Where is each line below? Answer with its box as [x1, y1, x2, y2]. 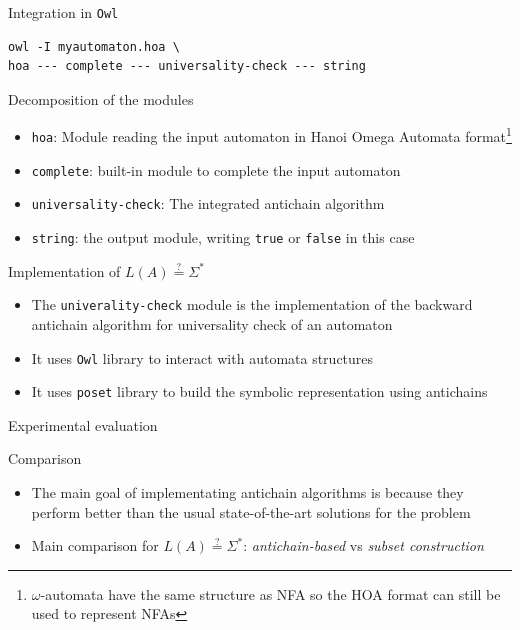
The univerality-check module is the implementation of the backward [31, 294, 473, 315]
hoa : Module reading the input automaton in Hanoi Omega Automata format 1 [31, 123, 512, 147]
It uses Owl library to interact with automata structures [31, 347, 374, 368]
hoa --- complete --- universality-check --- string [8, 59, 366, 74]
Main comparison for [31, 535, 159, 556]
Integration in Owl [8, 2, 119, 22]
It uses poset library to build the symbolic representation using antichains [31, 381, 488, 402]
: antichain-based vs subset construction [243, 535, 484, 556]
